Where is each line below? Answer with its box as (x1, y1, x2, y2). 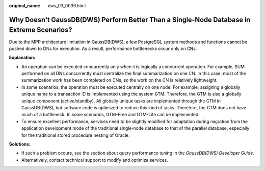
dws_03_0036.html (48, 3, 86, 8)
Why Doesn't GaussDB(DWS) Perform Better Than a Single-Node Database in (9, 15, 251, 24)
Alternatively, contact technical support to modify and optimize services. (21, 157, 168, 163)
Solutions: (9, 141, 31, 147)
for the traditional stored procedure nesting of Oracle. (21, 132, 130, 138)
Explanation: (9, 54, 36, 61)
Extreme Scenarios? (9, 26, 72, 34)
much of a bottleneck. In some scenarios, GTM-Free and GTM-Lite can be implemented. (21, 112, 200, 118)
